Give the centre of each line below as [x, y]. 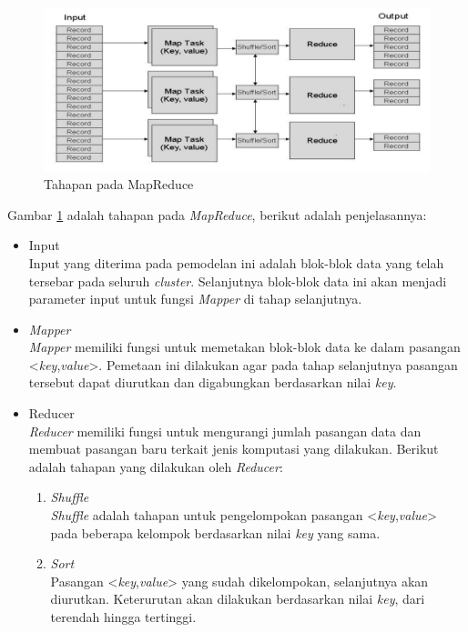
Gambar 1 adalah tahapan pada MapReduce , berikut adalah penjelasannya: [217, 214]
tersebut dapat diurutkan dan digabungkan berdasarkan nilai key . [213, 382]
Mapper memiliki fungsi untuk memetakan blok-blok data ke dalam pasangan [244, 347]
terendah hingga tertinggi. [123, 617]
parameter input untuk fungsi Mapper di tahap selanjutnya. [195, 299]
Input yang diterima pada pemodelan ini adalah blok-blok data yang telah [236, 262]
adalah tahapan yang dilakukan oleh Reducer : [156, 466]
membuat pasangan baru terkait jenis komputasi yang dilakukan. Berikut [234, 449]
